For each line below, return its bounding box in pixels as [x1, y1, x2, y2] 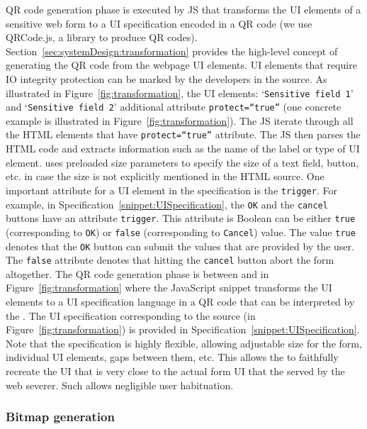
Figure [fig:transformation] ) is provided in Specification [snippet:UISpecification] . [6, 322, 360, 337]
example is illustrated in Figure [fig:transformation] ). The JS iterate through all [6, 113, 354, 128]
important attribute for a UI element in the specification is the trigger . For [6, 182, 337, 197]
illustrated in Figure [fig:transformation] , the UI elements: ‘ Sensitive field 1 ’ [6, 85, 354, 100]
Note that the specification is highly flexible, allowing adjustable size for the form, [6, 335, 362, 350]
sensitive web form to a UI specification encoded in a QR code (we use [6, 16, 312, 30]
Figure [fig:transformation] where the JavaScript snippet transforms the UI [6, 280, 332, 295]
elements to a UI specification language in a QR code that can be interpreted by [6, 294, 355, 309]
